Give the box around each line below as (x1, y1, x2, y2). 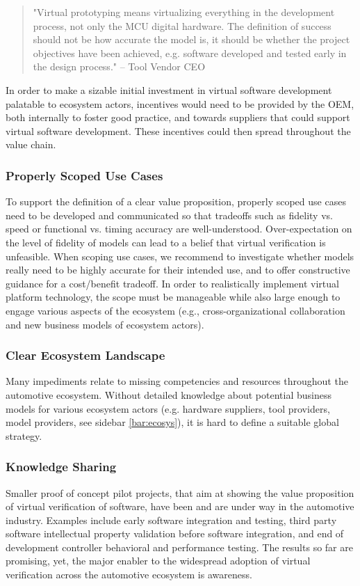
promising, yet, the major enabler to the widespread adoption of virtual (6, 553, 311, 568)
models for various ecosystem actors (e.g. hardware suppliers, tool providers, (6, 401, 330, 415)
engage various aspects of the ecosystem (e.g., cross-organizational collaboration (6, 303, 345, 317)
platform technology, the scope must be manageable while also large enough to (6, 290, 341, 304)
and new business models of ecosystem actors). (6, 317, 204, 331)
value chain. (6, 137, 56, 152)
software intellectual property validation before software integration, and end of (6, 526, 344, 541)
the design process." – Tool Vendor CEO (33, 59, 206, 74)
